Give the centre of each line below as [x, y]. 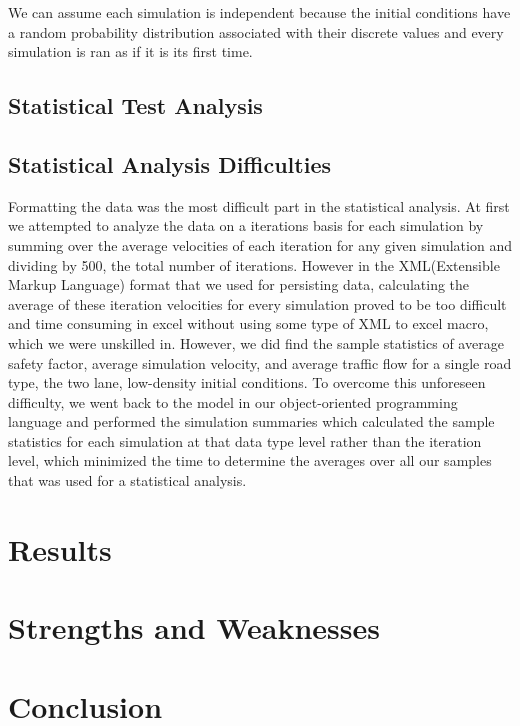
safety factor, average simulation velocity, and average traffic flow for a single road [260, 362]
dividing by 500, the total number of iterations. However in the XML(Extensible [254, 264]
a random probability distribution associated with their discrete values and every [256, 31]
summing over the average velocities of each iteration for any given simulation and [260, 244]
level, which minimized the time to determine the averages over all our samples [250, 460]
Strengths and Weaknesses [194, 627]
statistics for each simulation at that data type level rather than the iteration [245, 440]
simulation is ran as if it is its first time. [130, 51]
